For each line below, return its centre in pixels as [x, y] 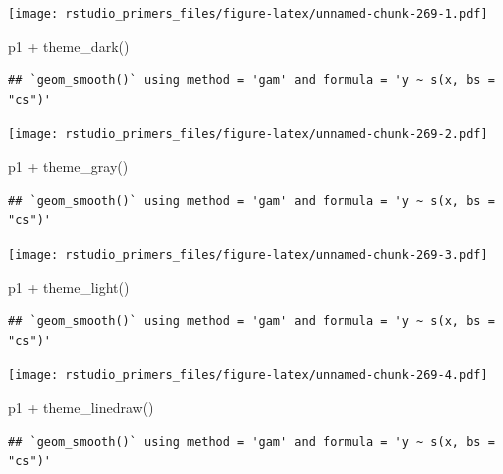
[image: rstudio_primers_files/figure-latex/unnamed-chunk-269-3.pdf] [248, 254]
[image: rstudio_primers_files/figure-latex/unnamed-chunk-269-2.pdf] [248, 134]
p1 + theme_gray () [68, 166]
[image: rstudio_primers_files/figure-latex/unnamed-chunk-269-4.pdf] [248, 375]
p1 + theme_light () [69, 286]
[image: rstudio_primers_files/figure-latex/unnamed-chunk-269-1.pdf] [248, 14]
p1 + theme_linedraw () [81, 406]
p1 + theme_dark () [69, 45]
